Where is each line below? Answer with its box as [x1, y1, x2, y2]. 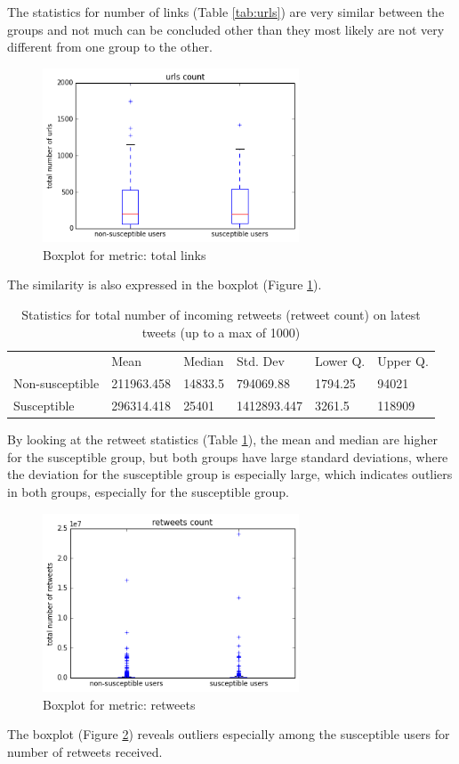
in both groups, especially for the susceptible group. [7, 482, 290, 500]
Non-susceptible [13, 374, 100, 393]
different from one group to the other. [7, 37, 213, 56]
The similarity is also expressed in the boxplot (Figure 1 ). [7, 275, 322, 294]
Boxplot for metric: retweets [43, 695, 196, 713]
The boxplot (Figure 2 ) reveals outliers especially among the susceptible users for [7, 725, 450, 744]
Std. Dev [237, 352, 285, 370]
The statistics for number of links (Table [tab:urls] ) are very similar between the [7, 3, 445, 20]
